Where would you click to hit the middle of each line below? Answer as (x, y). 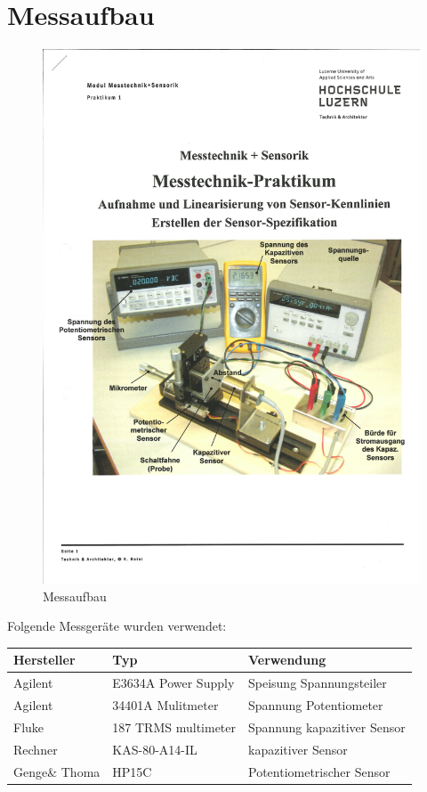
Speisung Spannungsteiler (318, 683)
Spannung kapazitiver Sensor (327, 727)
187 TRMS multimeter (174, 727)
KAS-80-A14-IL (155, 749)
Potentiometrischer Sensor (319, 771)
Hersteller (44, 660)
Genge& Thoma (57, 771)
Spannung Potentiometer (316, 705)
